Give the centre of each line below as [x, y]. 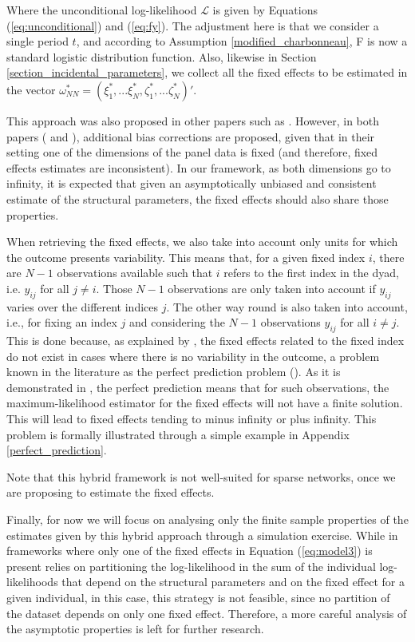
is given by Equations [265, 10]
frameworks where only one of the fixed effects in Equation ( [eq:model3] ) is [190, 551]
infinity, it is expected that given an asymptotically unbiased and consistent [192, 183]
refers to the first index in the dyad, [311, 273]
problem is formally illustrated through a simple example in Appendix [178, 434]
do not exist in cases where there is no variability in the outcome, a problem [193, 356]
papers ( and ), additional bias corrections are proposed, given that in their [191, 136]
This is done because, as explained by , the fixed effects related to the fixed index [206, 341]
